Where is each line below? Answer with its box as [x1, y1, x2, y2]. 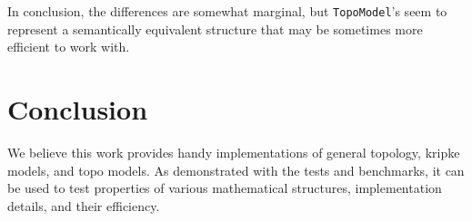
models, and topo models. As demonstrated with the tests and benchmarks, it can [7, 160, 465, 179]
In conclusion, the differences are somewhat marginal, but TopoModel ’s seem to [7, 2, 447, 20]
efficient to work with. [7, 37, 130, 56]
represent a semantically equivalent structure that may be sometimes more [7, 19, 423, 38]
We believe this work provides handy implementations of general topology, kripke [7, 142, 460, 161]
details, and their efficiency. [7, 196, 160, 215]
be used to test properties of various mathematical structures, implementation [7, 178, 442, 197]
